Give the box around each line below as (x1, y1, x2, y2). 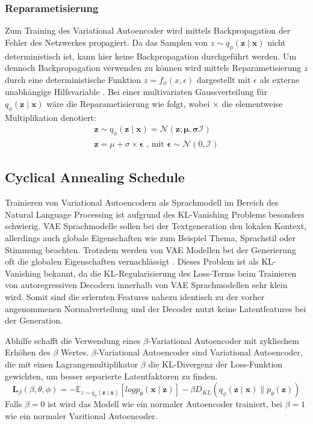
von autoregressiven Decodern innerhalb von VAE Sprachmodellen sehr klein (5, 278, 288, 291)
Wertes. (61, 346, 89, 358)
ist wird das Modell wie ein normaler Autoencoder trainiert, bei (48, 398, 282, 410)
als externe (259, 73, 300, 85)
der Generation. (5, 314, 63, 327)
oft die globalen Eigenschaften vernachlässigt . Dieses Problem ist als (5, 255, 259, 268)
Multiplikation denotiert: (5, 111, 96, 123)
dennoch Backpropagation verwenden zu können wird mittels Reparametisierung (5, 61, 302, 74)
